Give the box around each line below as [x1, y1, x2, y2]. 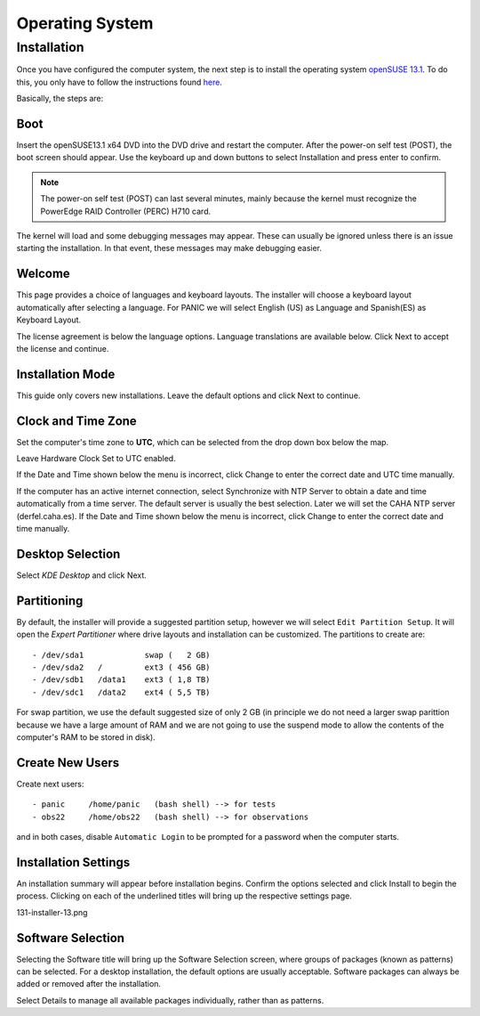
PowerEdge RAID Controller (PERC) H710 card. [40, 206, 212, 216]
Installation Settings [16, 855, 131, 870]
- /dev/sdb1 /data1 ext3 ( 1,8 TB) [32, 675, 211, 685]
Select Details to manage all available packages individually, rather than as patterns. [16, 995, 324, 1005]
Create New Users [16, 755, 120, 770]
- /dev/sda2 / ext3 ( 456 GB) [32, 662, 211, 672]
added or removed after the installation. [16, 979, 162, 989]
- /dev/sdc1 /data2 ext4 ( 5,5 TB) [32, 687, 211, 697]
